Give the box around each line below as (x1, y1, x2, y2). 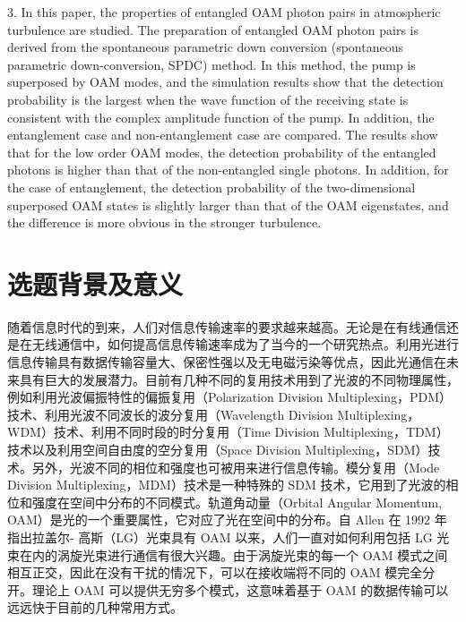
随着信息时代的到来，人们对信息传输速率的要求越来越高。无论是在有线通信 (7, 317, 446, 336)
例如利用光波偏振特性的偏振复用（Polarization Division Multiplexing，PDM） (7, 388, 453, 406)
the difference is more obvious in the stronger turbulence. (7, 213, 322, 232)
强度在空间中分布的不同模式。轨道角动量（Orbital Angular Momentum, (31, 492, 443, 511)
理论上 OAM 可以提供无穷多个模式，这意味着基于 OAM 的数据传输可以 (31, 580, 449, 599)
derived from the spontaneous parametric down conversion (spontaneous (7, 38, 403, 56)
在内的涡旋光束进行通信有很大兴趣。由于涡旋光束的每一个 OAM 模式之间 (19, 545, 448, 564)
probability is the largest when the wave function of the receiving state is (7, 89, 409, 108)
